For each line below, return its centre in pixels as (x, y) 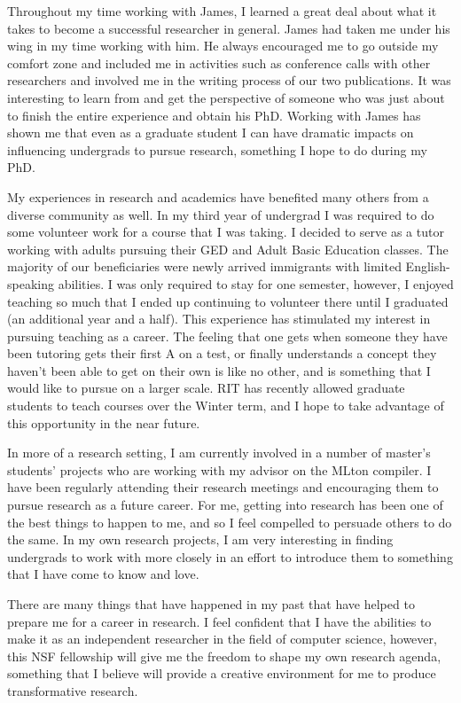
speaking (31, 283)
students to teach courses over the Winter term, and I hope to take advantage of (226, 406)
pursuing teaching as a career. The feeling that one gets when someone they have (227, 336)
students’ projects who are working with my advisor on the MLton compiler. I (219, 469)
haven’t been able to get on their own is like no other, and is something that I (219, 370)
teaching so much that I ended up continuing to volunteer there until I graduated (228, 301)
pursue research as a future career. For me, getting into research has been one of (225, 505)
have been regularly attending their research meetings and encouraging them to (223, 487)
